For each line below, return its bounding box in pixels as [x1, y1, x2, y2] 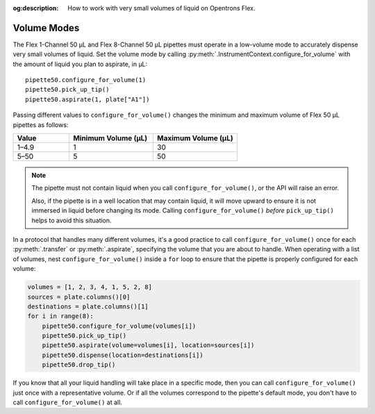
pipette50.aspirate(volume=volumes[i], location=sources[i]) [42, 341, 255, 349]
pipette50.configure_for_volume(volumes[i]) [42, 322, 197, 330]
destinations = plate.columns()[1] [27, 302, 149, 310]
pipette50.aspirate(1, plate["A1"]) [25, 95, 150, 104]
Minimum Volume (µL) [73, 133, 148, 143]
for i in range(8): [27, 313, 94, 320]
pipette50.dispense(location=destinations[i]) [42, 351, 204, 359]
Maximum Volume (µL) [157, 133, 233, 143]
